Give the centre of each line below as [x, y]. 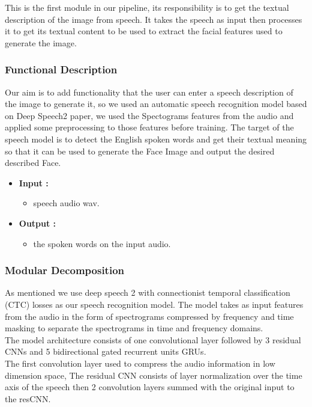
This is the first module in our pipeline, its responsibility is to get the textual [147, 7]
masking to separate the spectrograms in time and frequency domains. [134, 328]
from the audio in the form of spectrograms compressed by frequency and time [149, 316]
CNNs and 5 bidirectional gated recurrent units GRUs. [106, 351]
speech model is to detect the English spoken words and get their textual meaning [156, 139]
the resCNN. [28, 398]
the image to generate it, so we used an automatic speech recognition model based [156, 104]
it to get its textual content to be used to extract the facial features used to [144, 31]
